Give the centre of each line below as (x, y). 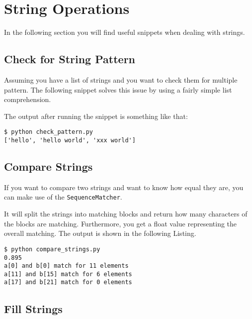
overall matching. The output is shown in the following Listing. (100, 233)
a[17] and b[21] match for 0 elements (68, 282)
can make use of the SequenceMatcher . (63, 197)
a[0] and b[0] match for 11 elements (66, 266)
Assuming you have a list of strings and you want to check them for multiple (121, 79)
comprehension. (28, 99)
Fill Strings (33, 308)
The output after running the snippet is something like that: (96, 116)
